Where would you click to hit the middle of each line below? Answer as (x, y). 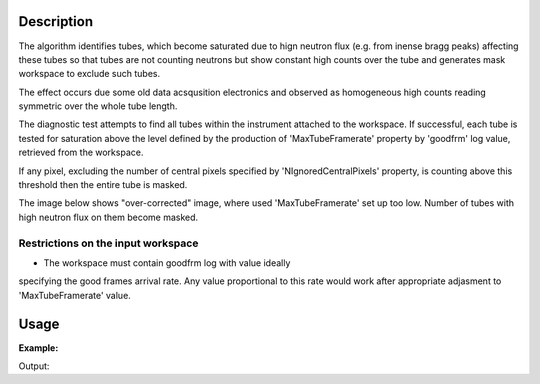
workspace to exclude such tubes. (89, 74)
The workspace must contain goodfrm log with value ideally (167, 262)
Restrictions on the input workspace (108, 243)
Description (56, 21)
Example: (38, 347)
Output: (34, 366)
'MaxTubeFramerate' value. (75, 295)
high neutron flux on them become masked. (108, 217)
